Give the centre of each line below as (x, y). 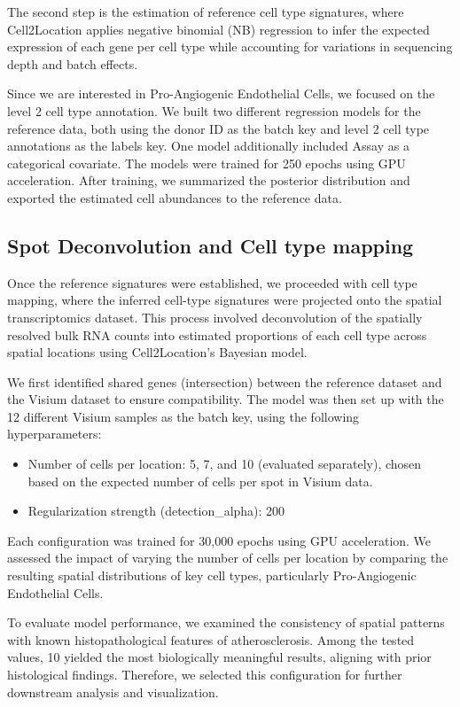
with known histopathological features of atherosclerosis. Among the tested (211, 639)
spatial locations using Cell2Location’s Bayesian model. (157, 352)
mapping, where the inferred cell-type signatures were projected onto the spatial (225, 300)
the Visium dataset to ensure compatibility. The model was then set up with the (226, 399)
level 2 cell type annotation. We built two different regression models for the (214, 110)
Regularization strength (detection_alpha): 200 (156, 511)
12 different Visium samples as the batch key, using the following (183, 416)
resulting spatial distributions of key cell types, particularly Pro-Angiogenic (212, 575)
